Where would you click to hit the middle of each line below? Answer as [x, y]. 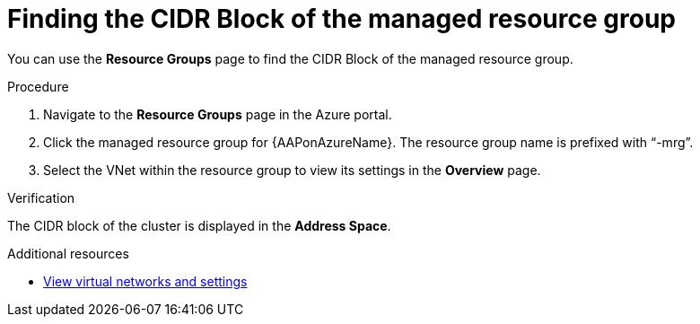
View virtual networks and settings [145, 281]
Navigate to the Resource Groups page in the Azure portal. [218, 114]
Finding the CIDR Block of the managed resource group [341, 19]
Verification [41, 197]
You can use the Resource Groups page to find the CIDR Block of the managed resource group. [290, 58]
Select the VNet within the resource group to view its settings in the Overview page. [292, 170]
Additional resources [68, 253]
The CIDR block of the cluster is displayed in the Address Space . [199, 225]
